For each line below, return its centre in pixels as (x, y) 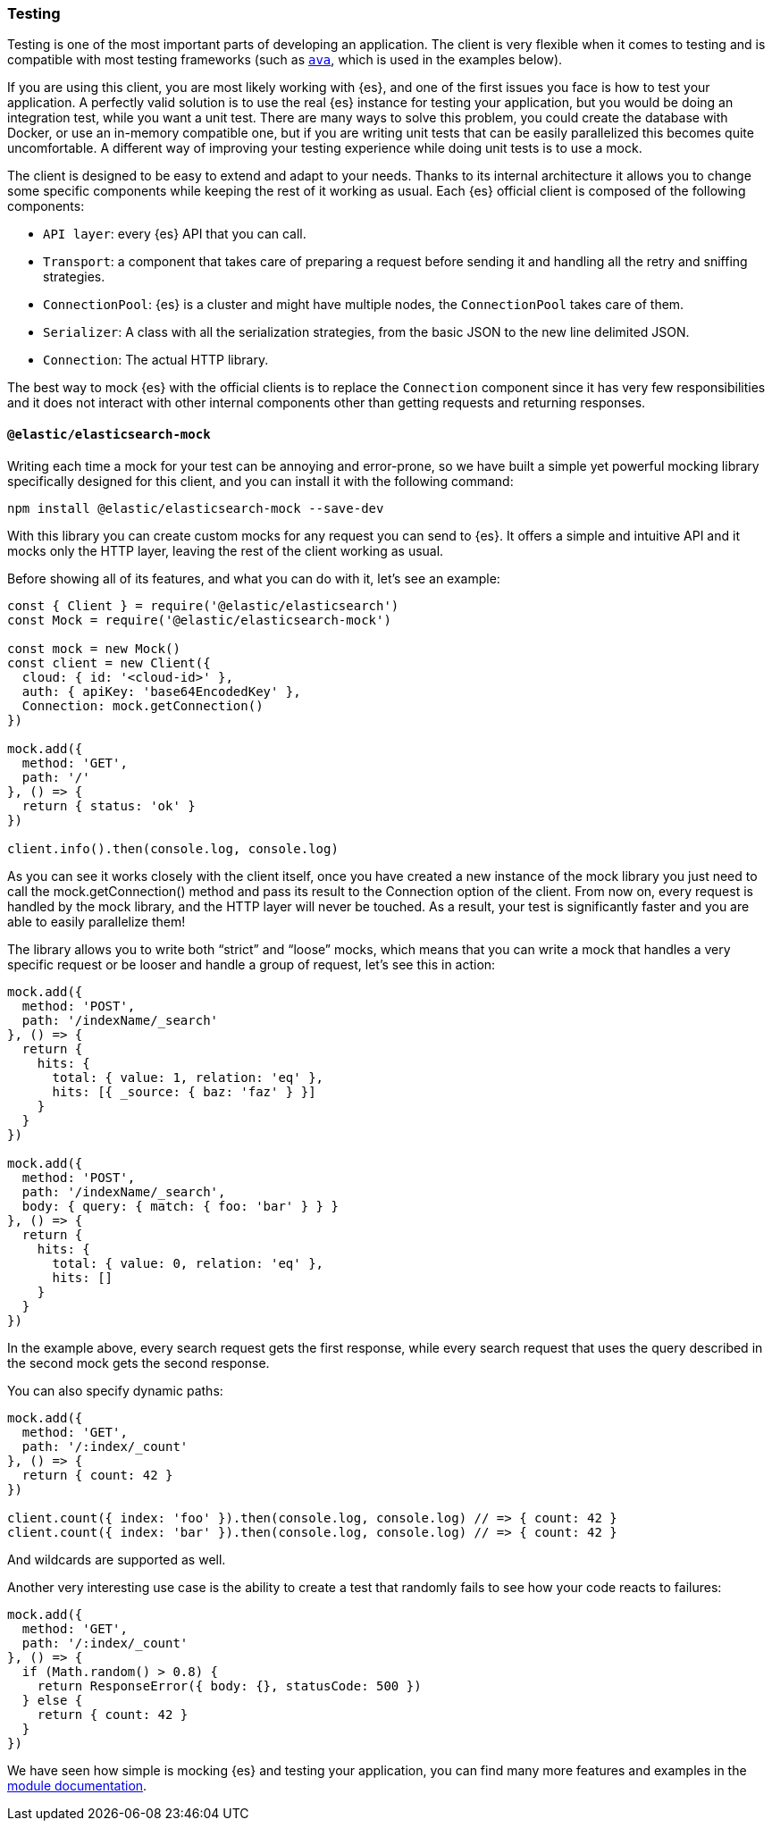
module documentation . (77, 1785)
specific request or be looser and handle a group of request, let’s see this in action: (252, 964)
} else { (52, 1700)
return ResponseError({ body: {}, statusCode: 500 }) (229, 1685)
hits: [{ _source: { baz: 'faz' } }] (184, 1091)
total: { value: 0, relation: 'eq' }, (188, 1263)
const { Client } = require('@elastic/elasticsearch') (203, 605)
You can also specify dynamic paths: (115, 1390)
